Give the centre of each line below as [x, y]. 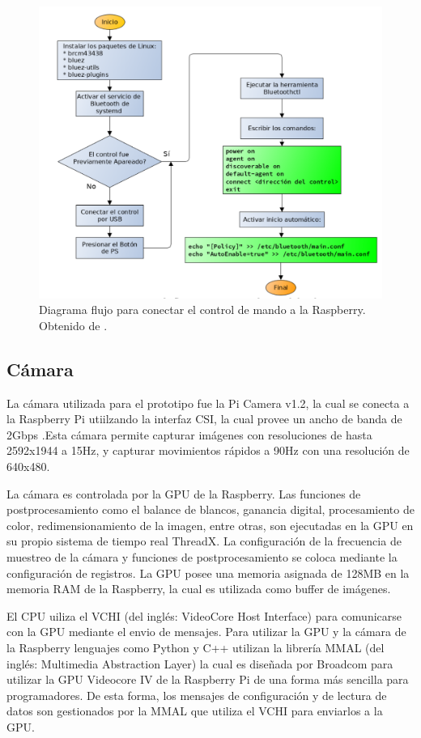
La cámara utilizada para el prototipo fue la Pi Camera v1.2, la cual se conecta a [208, 403]
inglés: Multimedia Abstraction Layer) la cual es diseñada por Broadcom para [200, 663]
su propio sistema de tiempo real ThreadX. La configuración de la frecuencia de [204, 541]
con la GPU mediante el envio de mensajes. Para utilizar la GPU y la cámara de [206, 632]
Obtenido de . [73, 325]
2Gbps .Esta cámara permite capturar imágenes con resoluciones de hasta [189, 434]
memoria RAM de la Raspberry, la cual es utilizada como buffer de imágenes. [199, 589]
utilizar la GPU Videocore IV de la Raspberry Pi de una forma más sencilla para [208, 679]
